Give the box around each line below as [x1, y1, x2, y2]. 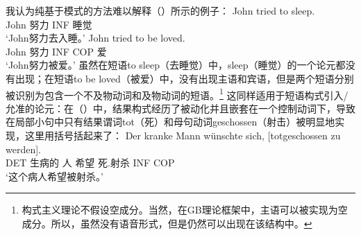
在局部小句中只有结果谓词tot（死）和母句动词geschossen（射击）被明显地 [6, 114, 335, 129]
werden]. [6, 141, 41, 156]
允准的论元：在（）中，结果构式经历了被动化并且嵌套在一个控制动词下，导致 [6, 101, 355, 115]
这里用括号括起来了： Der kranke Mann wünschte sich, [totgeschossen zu [24, 128, 341, 142]
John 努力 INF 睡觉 [6, 17, 92, 31]
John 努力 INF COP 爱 [6, 44, 107, 58]
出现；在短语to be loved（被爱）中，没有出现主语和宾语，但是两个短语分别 [15, 71, 354, 85]
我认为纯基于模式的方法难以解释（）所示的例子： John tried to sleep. [6, 3, 315, 17]
